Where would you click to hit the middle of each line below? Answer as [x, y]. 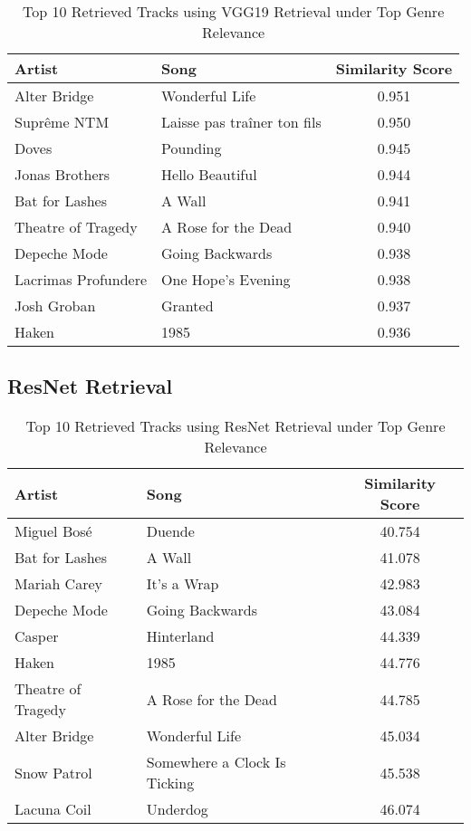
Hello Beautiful [209, 174]
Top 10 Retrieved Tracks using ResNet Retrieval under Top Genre [235, 426]
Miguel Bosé [53, 531]
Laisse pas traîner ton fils [241, 122]
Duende [170, 531]
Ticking [170, 783]
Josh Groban [55, 306]
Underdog [177, 809]
